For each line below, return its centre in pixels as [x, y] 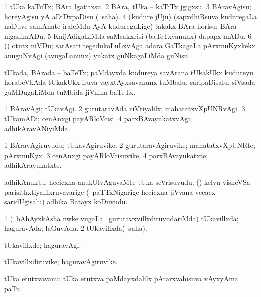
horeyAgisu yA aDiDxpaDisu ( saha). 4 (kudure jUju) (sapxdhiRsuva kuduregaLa [130, 16]
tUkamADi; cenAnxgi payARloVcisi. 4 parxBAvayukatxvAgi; [98, 118]
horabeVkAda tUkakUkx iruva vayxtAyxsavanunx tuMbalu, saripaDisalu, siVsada [130, 82]
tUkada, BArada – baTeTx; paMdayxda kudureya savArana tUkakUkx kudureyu [129, 72]
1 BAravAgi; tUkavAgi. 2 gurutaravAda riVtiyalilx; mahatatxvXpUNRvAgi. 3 [125, 109]
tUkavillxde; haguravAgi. [43, 245]
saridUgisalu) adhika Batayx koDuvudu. [66, 201]
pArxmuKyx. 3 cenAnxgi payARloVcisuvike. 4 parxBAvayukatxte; [106, 155]
